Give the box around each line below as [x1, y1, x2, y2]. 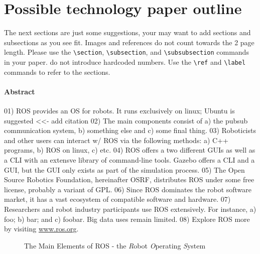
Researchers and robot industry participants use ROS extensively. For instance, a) [4, 203, 256, 214]
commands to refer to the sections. [4, 66, 110, 77]
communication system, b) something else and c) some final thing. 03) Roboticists [4, 125, 256, 136]
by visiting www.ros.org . [4, 223, 79, 234]
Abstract [4, 86, 35, 96]
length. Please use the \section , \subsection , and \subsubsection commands [4, 47, 249, 57]
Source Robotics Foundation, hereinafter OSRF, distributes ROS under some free [4, 174, 254, 185]
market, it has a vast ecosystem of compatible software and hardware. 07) [4, 194, 231, 204]
